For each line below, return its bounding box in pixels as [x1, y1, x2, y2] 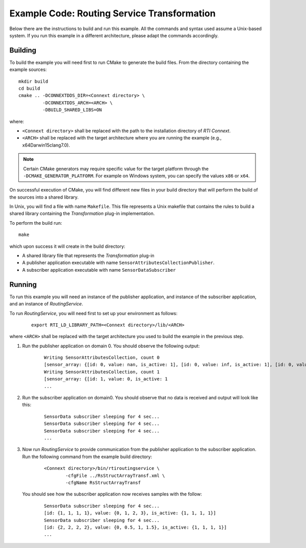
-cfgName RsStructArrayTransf [65, 480, 141, 485]
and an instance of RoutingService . [9, 301, 84, 307]
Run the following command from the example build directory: [22, 454, 152, 460]
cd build [18, 86, 40, 91]
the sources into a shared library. [9, 194, 79, 200]
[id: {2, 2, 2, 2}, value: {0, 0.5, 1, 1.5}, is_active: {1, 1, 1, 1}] [44, 524, 227, 530]
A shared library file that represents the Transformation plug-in [22, 253, 155, 259]
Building [9, 46, 37, 55]
